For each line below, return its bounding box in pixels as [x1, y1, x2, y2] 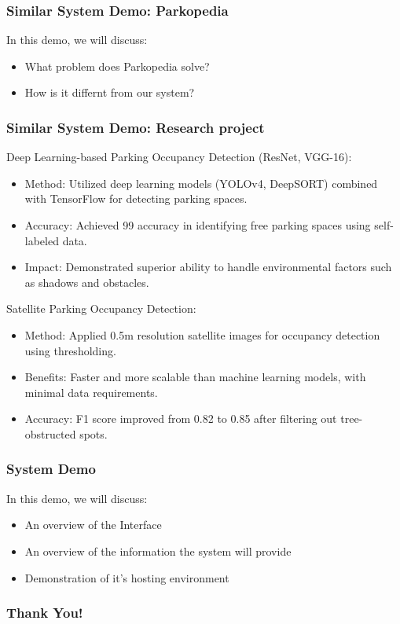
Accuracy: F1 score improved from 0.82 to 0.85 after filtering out [24, 410, 337, 427]
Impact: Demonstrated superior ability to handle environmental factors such [24, 259, 392, 275]
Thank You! [6, 603, 83, 622]
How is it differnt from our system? [24, 84, 195, 101]
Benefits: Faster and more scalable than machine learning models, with [24, 369, 366, 385]
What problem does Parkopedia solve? [24, 57, 210, 74]
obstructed [24, 425, 76, 442]
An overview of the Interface [24, 516, 162, 533]
